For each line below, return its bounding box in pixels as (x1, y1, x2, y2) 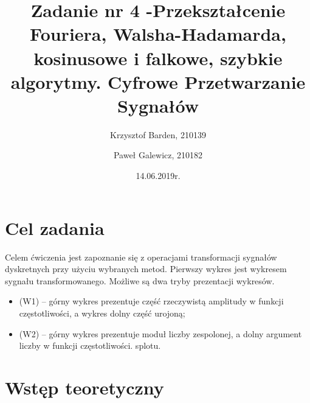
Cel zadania (5, 215, 105, 240)
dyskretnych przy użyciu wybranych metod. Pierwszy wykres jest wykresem (5, 262, 287, 275)
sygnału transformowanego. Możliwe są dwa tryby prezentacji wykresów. (5, 274, 275, 287)
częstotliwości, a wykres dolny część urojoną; (19, 306, 185, 319)
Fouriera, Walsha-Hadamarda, (30, 21, 286, 46)
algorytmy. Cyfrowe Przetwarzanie (10, 69, 306, 94)
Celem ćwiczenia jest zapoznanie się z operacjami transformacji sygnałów (5, 250, 277, 263)
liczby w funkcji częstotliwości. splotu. (19, 339, 161, 352)
